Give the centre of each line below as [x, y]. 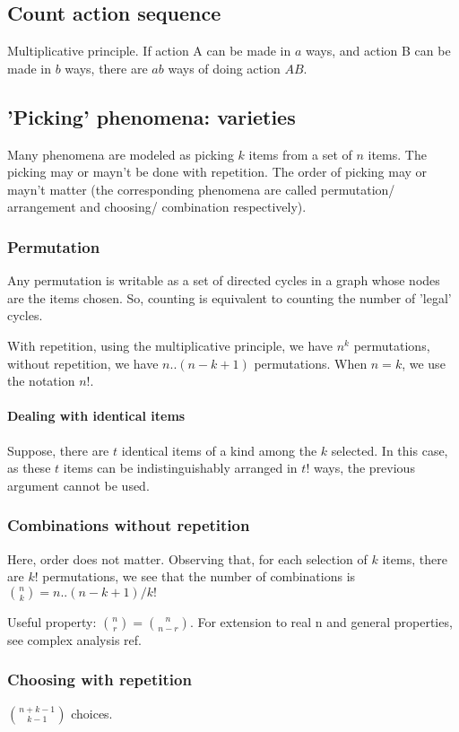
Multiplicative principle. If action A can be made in [149, 51]
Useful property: [52, 621]
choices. [92, 713]
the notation [41, 381]
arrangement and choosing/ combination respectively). [157, 207]
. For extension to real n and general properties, [321, 621]
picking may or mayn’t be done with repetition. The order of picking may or [217, 172]
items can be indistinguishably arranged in [180, 468]
